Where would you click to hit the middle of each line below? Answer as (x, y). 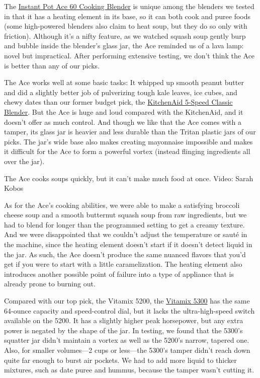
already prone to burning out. (50, 284)
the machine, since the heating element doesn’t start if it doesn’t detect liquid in (128, 244)
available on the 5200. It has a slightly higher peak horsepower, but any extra (124, 320)
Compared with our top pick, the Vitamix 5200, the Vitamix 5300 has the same (127, 301)
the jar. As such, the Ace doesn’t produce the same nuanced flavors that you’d (125, 254)
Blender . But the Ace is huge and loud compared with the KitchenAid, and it (124, 111)
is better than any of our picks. (52, 65)
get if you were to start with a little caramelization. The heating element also (123, 264)
